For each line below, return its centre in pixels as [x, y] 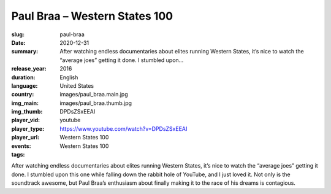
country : [23, 95]
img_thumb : [27, 112]
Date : [18, 42]
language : [25, 85]
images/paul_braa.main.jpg [94, 95]
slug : [18, 34]
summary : [25, 52]
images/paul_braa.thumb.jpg [96, 103]
